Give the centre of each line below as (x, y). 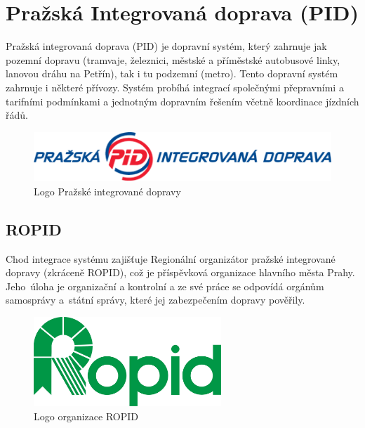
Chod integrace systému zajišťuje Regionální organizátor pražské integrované (171, 258)
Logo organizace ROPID (86, 416)
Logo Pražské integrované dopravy (107, 191)
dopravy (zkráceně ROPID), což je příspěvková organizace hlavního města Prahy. (180, 272)
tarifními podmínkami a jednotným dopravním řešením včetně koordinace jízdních (182, 101)
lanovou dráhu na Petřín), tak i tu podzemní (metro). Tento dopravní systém (172, 73)
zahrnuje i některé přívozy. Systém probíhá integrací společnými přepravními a (175, 87)
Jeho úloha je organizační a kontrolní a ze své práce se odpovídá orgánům (165, 286)
